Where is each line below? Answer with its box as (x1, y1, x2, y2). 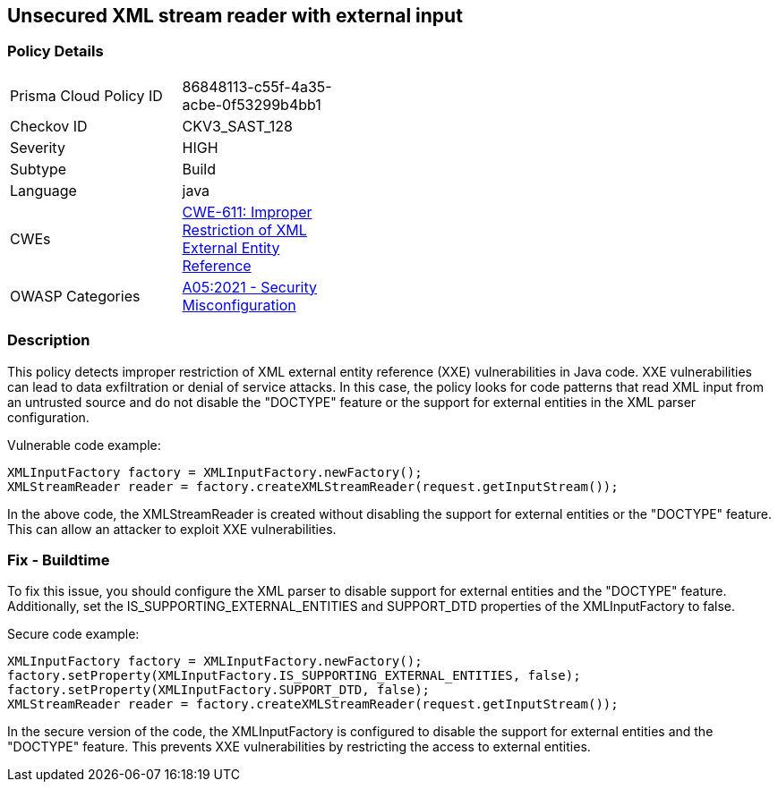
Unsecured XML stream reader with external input (7, 4, 463, 27)
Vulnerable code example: (7, 437, 161, 453)
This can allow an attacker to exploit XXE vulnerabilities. (7, 521, 337, 537)
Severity (10, 138, 65, 157)
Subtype (10, 159, 67, 178)
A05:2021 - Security (182, 277, 317, 296)
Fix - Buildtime (7, 550, 110, 569)
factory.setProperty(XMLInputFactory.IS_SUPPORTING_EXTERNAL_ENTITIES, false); (7, 668, 581, 683)
